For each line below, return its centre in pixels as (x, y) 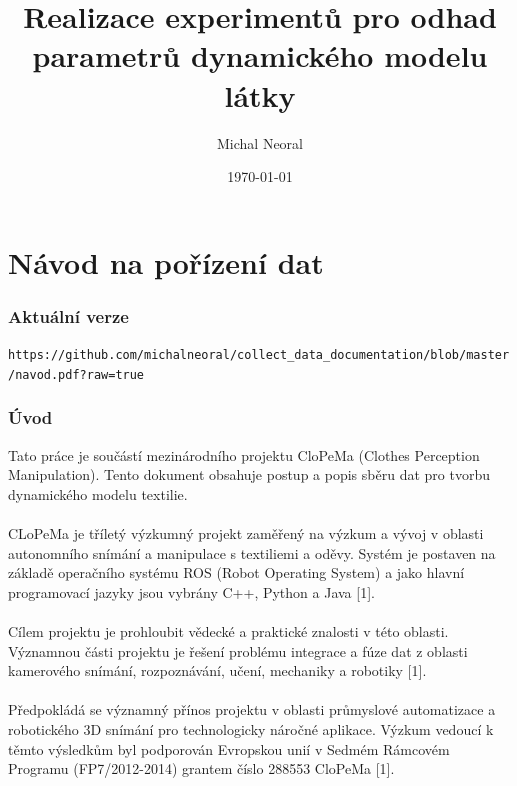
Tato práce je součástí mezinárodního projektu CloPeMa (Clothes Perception (244, 454)
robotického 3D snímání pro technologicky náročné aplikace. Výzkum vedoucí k (251, 728)
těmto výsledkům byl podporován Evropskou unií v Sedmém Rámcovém (229, 748)
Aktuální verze (68, 315)
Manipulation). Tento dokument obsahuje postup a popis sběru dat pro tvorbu (249, 474)
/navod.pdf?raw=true (76, 374)
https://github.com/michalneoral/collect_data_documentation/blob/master (259, 355)
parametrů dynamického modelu (260, 55)
